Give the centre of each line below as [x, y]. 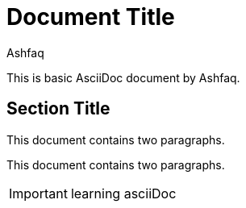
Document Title [91, 17]
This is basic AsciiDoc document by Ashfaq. [123, 77]
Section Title [58, 109]
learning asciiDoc [123, 193]
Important [38, 193]
